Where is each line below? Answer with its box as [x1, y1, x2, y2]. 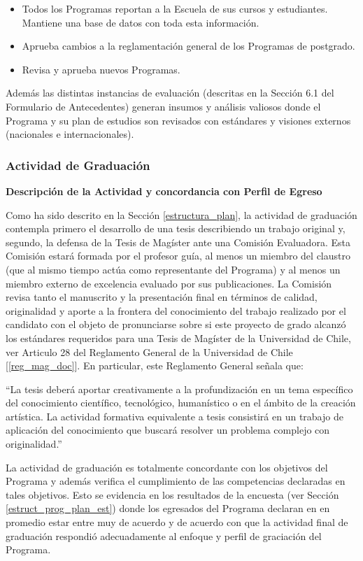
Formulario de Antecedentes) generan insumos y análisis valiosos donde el [6, 99, 321, 113]
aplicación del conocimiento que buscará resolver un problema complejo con [6, 422, 330, 437]
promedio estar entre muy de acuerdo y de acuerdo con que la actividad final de [6, 515, 348, 530]
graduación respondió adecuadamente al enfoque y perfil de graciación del [6, 528, 322, 543]
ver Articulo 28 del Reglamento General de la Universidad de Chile [6, 344, 293, 359]
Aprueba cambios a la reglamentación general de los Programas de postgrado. [22, 38, 355, 53]
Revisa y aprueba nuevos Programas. [22, 62, 180, 76]
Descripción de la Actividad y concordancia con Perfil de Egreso [6, 183, 322, 198]
